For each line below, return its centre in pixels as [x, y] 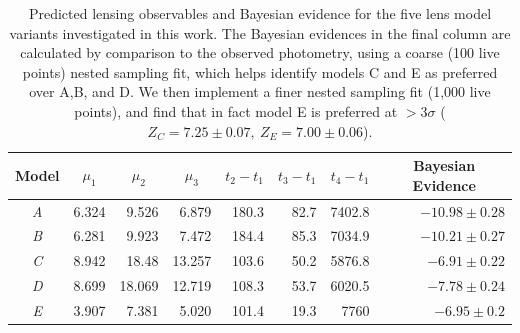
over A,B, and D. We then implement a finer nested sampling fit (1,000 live [260, 91]
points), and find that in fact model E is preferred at [236, 110]
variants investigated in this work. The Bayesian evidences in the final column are [260, 32]
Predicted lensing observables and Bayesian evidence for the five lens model [260, 13]
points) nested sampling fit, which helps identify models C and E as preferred [260, 71]
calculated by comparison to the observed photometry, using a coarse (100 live [260, 52]
